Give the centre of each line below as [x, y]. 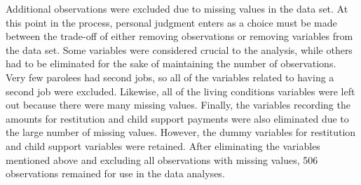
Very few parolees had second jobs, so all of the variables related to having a [170, 77]
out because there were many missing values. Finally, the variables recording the [178, 105]
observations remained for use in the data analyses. [115, 173]
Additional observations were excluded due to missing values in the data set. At [177, 8]
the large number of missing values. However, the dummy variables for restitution [181, 132]
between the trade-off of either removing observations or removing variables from [179, 36]
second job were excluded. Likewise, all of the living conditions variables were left [180, 91]
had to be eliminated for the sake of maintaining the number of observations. [171, 63]
